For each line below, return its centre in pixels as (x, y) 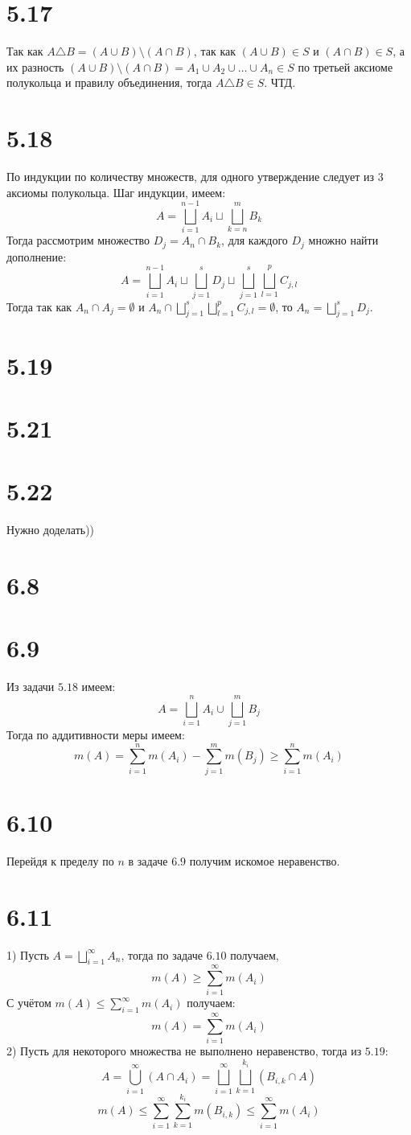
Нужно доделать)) (51, 530)
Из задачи (31, 687)
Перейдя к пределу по (60, 860)
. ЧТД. (280, 82)
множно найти (343, 240)
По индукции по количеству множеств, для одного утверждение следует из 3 (195, 177)
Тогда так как (39, 306)
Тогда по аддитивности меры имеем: (96, 734)
